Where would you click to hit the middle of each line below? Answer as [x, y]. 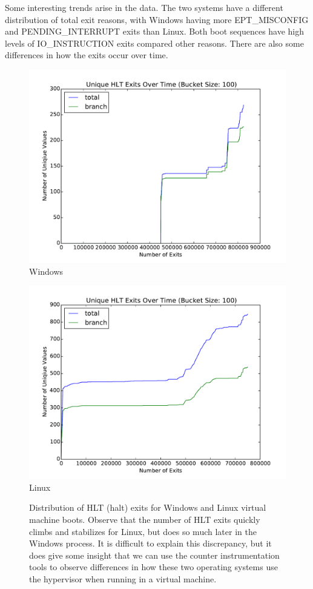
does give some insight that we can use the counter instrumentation [154, 555]
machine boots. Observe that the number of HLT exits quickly [145, 519]
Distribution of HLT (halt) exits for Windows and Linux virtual [148, 507]
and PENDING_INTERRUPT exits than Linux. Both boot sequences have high [155, 31]
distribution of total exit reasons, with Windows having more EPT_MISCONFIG [157, 19]
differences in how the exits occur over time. [87, 55]
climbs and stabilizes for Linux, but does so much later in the [143, 531]
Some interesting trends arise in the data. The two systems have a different [144, 7]
